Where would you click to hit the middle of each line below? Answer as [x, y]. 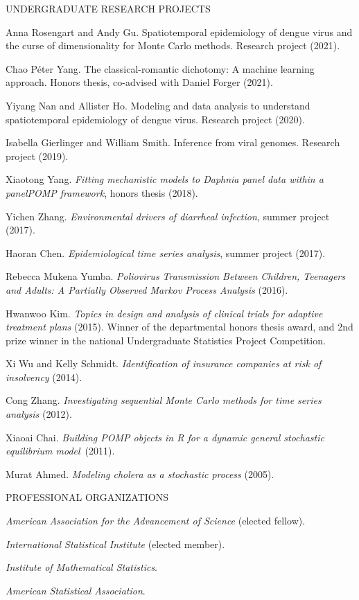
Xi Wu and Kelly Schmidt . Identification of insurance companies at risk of [164, 363]
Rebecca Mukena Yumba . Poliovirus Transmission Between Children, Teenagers [175, 276]
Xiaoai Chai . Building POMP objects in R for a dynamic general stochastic [165, 437]
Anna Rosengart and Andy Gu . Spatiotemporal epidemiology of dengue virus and [179, 32]
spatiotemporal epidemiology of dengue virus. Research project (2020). [155, 119]
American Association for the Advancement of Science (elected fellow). [156, 521]
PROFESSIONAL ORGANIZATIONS [87, 497]
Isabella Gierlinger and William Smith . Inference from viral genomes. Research [173, 142]
